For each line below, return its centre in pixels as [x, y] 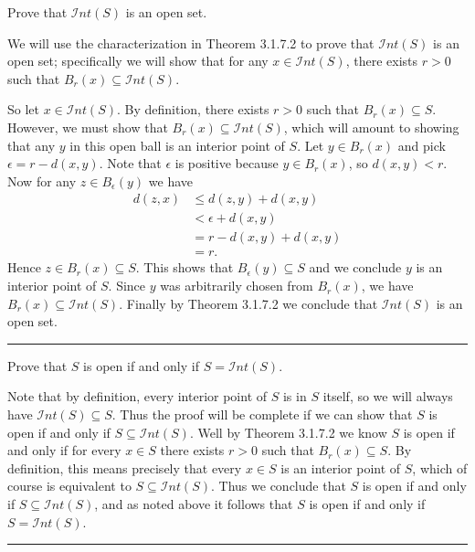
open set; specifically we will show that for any [138, 61]
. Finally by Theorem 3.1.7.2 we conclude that [248, 303]
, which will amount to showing [371, 127]
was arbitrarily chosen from [237, 286]
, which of [440, 467]
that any [32, 145]
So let [23, 109]
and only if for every [64, 450]
